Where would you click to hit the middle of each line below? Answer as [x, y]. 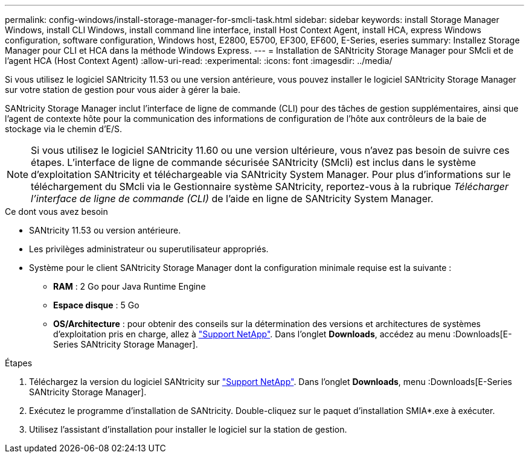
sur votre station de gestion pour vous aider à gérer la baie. [123, 90]
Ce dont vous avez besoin [56, 212]
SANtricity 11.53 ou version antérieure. [105, 230]
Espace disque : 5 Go [96, 305]
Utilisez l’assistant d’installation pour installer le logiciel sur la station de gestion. [188, 429]
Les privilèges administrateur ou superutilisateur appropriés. [149, 249]
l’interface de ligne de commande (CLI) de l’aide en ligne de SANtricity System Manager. [232, 199]
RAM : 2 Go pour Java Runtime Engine [130, 286]
